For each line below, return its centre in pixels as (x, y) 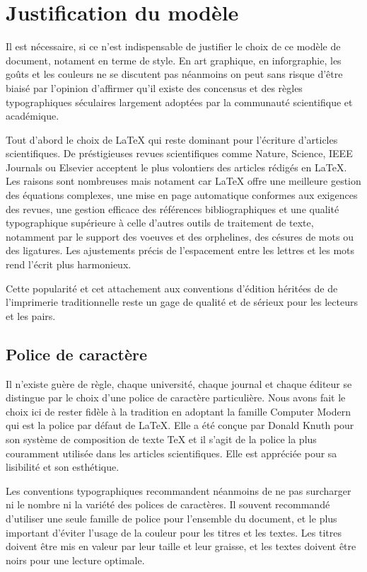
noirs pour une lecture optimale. (75, 560)
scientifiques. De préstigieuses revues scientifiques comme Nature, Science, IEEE (179, 153)
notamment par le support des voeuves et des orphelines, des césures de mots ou (180, 236)
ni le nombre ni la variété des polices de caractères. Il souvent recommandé (168, 504)
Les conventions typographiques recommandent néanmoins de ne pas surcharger (179, 490)
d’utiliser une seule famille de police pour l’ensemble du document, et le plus (171, 518)
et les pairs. (31, 315)
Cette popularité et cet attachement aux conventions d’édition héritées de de (172, 288)
